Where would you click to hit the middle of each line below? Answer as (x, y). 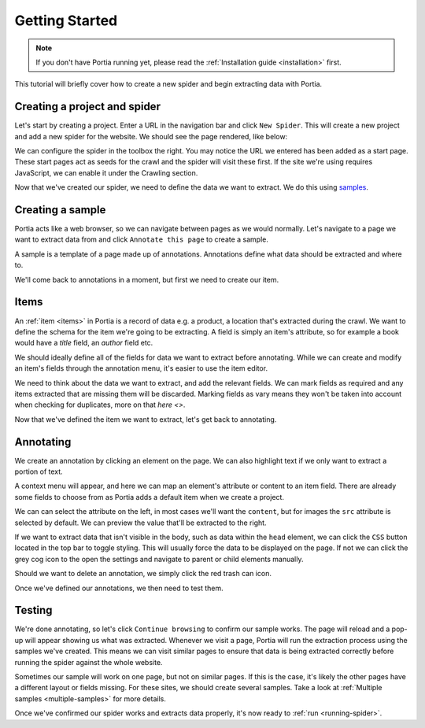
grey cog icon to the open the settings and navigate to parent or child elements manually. (159, 559)
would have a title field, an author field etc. (84, 343)
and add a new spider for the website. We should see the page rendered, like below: (151, 136)
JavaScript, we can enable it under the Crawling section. (106, 172)
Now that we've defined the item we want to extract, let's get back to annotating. (146, 419)
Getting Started (66, 20)
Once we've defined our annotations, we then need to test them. (119, 588)
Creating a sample (60, 210)
